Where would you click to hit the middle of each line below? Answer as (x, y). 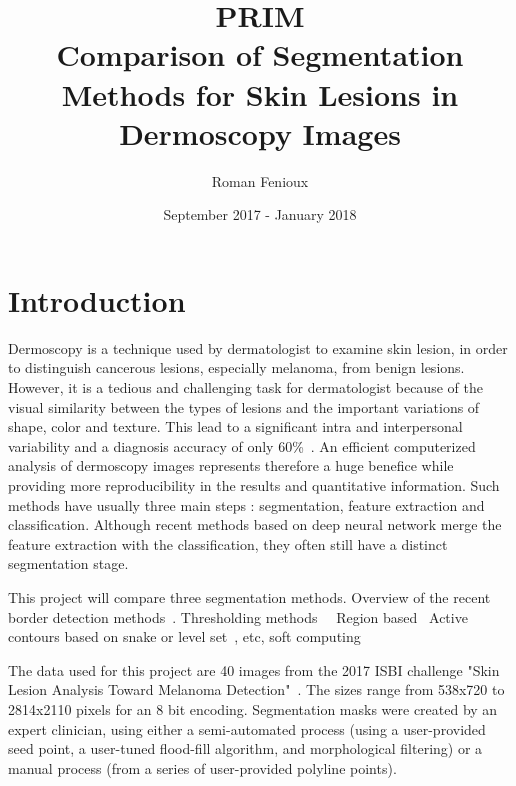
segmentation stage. (68, 563)
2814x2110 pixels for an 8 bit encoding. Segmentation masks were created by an (253, 708)
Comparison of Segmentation (260, 54)
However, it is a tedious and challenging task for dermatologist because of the (245, 387)
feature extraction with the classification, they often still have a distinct (228, 543)
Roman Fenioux (260, 180)
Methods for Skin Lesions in (260, 93)
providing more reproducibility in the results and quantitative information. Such (254, 484)
